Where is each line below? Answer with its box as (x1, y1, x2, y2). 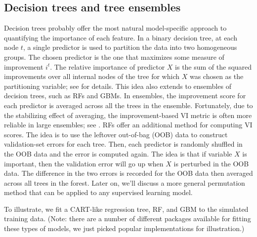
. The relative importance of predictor (50, 61, 165, 72)
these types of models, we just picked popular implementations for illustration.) (4, 223, 245, 234)
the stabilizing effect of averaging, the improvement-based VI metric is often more (4, 110, 252, 120)
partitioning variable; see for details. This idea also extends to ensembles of (4, 80, 231, 91)
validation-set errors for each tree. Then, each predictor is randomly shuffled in (4, 139, 243, 149)
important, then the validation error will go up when (4, 158, 164, 168)
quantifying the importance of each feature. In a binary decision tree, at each (4, 32, 237, 42)
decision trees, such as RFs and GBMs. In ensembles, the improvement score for (4, 90, 246, 101)
